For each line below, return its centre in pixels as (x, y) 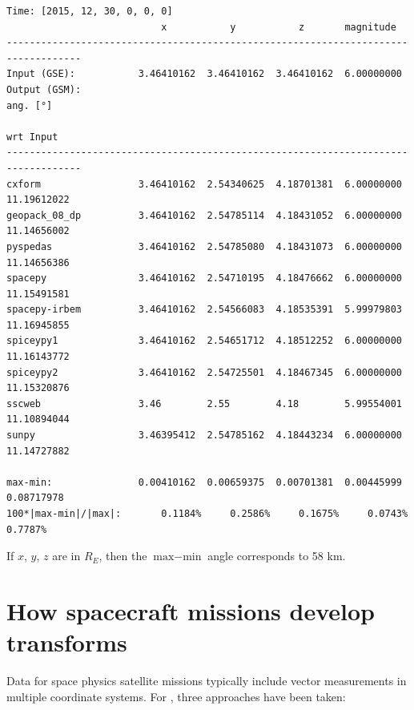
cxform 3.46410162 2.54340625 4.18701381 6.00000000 (204, 184)
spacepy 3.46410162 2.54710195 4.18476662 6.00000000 (204, 278)
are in (66, 556)
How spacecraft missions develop (191, 610)
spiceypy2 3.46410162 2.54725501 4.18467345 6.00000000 (204, 372)
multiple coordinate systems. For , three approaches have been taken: (176, 696)
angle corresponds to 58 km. (277, 556)
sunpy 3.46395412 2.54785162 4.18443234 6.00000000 (204, 436)
